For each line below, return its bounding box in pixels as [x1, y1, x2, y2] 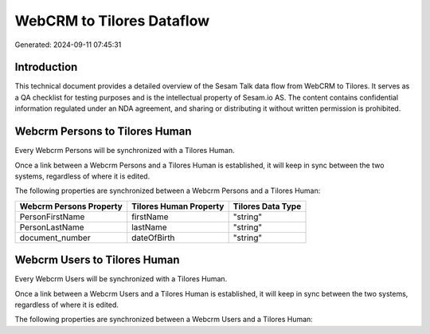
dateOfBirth [131, 232, 175, 243]
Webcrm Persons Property [19, 200, 123, 211]
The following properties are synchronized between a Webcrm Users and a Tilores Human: [14, 315, 314, 324]
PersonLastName [19, 222, 84, 233]
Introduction [14, 61, 78, 74]
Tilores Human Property [131, 200, 225, 211]
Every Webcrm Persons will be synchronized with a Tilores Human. [14, 146, 235, 155]
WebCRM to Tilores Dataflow [14, 12, 210, 29]
